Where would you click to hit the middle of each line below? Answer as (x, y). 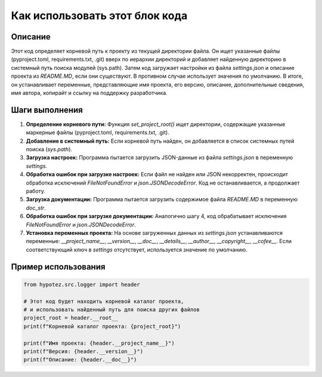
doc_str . (36, 208)
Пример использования (58, 267)
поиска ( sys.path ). (49, 149)
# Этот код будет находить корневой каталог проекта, (104, 301)
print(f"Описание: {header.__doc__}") (80, 360)
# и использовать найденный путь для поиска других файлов (112, 309)
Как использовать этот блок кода (99, 16)
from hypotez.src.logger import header (82, 284)
